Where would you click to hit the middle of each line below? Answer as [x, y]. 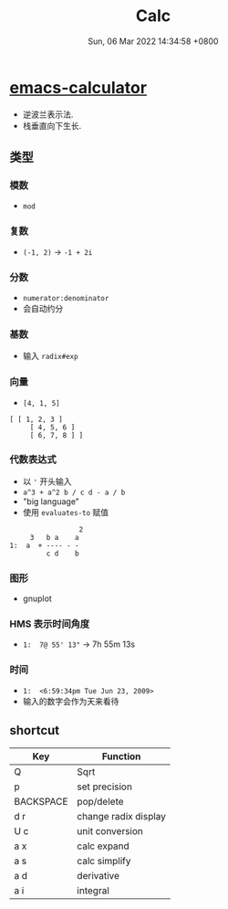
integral [93, 890]
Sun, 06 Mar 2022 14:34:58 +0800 [153, 41]
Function [121, 756]
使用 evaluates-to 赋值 [66, 512]
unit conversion [110, 830]
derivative [98, 875]
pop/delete [101, 801]
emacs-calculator [78, 87]
